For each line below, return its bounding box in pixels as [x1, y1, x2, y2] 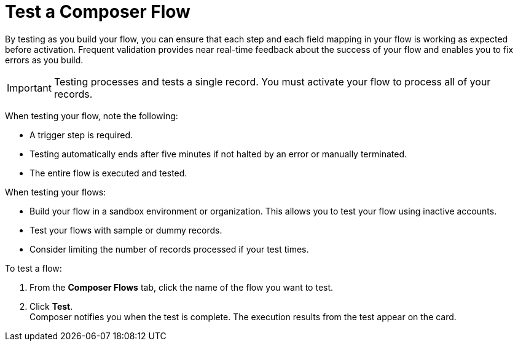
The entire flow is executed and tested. [29, 167, 187, 178]
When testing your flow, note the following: [5, 110, 178, 121]
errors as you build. [5, 54, 84, 65]
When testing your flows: [5, 186, 106, 197]
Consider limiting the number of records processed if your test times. [29, 243, 309, 254]
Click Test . [29, 301, 73, 312]
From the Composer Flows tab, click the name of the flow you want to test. [29, 281, 334, 293]
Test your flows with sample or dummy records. [29, 224, 222, 235]
